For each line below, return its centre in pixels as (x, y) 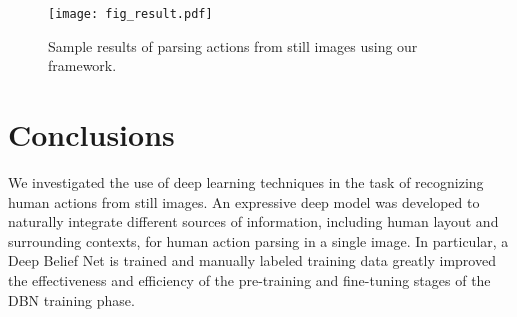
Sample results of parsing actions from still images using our (233, 45)
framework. (82, 65)
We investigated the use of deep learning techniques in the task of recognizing (246, 181)
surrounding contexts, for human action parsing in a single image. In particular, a (258, 240)
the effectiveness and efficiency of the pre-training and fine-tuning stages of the (249, 279)
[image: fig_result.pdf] (130, 14)
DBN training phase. (71, 299)
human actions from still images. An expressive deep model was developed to (244, 201)
